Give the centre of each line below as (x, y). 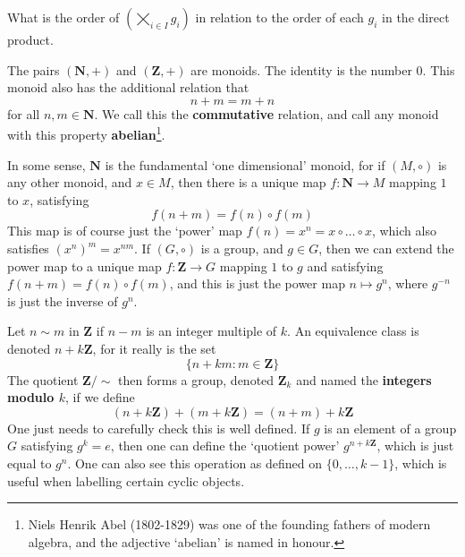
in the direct (416, 17)
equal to (30, 463)
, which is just (415, 446)
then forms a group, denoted (196, 379)
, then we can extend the (386, 248)
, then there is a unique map (248, 182)
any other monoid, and (70, 182)
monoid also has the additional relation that (128, 87)
